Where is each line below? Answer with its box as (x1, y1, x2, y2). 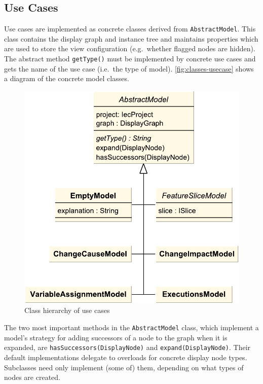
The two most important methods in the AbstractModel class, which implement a (4, 322, 259, 333)
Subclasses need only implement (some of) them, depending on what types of (4, 362, 244, 372)
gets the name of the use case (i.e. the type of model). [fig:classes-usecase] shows (4, 63, 254, 74)
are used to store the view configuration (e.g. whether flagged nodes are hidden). (4, 43, 255, 54)
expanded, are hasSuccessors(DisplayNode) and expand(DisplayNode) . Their (4, 342, 251, 353)
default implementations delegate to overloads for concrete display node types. (4, 352, 247, 362)
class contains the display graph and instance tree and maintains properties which (4, 33, 258, 44)
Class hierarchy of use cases (24, 305, 110, 316)
